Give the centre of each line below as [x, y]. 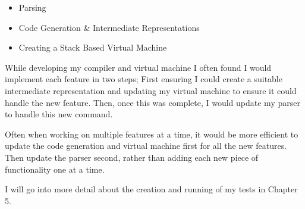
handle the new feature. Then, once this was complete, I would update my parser [152, 102]
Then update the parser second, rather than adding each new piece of [132, 157]
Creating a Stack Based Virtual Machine [93, 47]
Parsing [32, 7]
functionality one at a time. [55, 169]
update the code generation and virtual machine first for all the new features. [146, 146]
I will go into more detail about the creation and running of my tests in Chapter [151, 189]
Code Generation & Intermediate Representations [109, 27]
